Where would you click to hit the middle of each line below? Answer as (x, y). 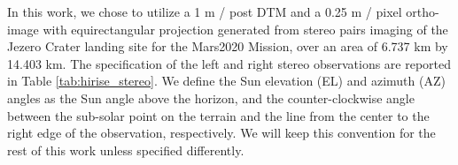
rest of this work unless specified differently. (126, 150)
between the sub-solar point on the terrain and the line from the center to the (218, 115)
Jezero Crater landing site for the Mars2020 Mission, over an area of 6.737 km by (228, 46)
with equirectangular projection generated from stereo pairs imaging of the (245, 29)
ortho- (423, 11)
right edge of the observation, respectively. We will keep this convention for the (221, 133)
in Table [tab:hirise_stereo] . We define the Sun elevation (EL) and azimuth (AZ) (226, 81)
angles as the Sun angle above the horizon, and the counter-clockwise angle (211, 97)
